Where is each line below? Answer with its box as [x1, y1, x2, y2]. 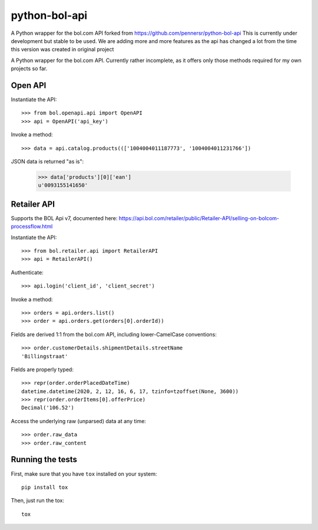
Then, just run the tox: [11, 497, 65, 504]
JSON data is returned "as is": [11, 158, 84, 165]
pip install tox [21, 484, 68, 490]
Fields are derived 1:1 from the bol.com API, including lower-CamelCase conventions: [11, 331, 217, 338]
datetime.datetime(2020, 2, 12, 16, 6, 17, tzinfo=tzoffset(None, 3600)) [21, 388, 239, 395]
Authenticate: [11, 269, 44, 276]
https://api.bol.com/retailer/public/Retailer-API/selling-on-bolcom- [118, 214, 280, 221]
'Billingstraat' [21, 353, 68, 359]
